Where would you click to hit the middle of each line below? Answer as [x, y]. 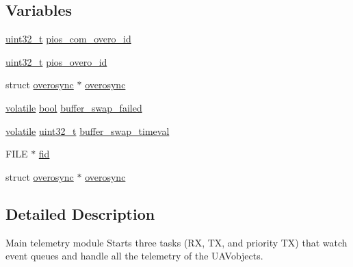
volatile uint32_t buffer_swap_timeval [88, 130]
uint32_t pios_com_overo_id [68, 39]
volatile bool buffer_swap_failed [74, 107]
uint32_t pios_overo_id [56, 61]
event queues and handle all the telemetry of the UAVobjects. [134, 256]
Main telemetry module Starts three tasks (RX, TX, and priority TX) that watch [176, 242]
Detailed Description [80, 213]
